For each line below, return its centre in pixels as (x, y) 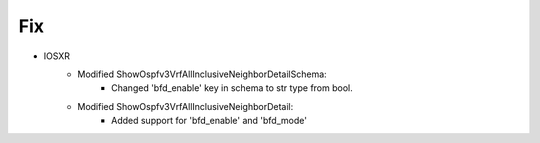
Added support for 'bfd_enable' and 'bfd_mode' (209, 121)
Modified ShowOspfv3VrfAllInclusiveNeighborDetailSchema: (202, 74)
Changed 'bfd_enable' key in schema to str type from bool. (232, 88)
